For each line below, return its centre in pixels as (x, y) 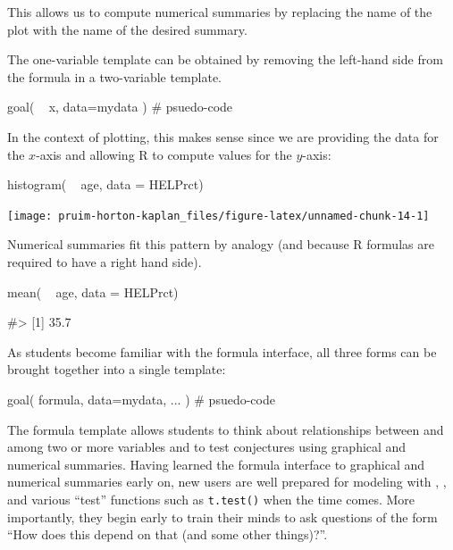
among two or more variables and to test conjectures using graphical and (207, 447)
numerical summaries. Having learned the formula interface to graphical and (216, 464)
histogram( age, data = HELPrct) (105, 184)
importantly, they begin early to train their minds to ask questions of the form (222, 517)
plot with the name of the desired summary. (127, 29)
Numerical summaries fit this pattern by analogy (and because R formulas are (221, 244)
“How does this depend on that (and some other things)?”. (168, 534)
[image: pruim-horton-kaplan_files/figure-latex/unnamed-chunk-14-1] (218, 216)
